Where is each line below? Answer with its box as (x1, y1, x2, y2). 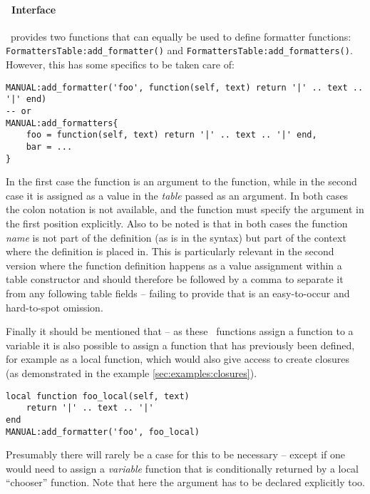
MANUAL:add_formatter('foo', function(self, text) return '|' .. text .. (6, 82, 364, 93)
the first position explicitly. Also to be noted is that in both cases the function (6, 216, 348, 231)
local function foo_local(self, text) (6, 391, 190, 401)
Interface (11, 1, 56, 16)
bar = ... (26, 141, 73, 152)
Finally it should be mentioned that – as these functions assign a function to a (6, 324, 354, 339)
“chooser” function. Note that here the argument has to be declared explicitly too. (6, 475, 365, 490)
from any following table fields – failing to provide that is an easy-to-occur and (6, 285, 350, 300)
